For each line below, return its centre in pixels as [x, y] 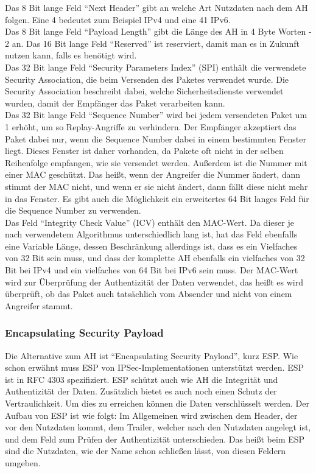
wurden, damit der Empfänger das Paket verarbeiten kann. [115, 103]
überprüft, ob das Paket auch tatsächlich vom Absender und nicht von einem [149, 294]
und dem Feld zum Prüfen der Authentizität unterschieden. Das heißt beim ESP [155, 439]
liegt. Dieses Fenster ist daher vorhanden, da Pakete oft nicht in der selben [144, 151]
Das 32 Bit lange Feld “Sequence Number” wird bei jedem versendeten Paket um [156, 115]
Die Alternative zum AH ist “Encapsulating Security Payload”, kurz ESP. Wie [152, 355]
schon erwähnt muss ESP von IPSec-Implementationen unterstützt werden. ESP [155, 367]
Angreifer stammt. [39, 305]
